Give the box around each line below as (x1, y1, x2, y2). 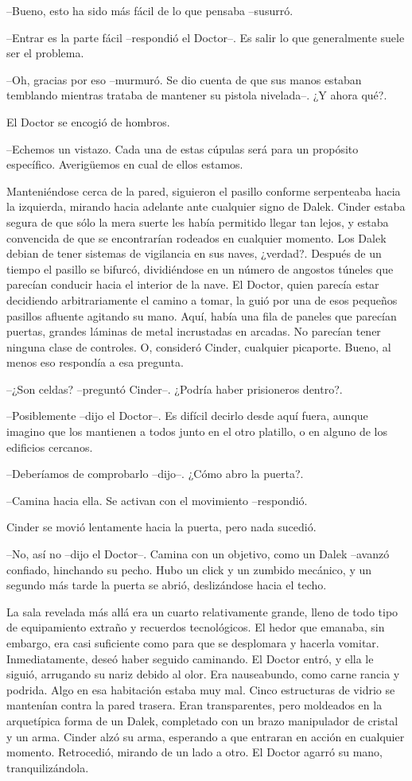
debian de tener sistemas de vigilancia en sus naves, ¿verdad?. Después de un (6, 245, 382, 262)
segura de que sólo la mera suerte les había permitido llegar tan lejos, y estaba (6, 213, 389, 230)
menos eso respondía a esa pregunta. (6, 354, 184, 371)
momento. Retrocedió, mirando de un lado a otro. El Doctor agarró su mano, (6, 744, 383, 760)
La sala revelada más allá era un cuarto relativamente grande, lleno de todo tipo (6, 603, 398, 620)
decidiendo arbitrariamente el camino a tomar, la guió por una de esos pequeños (6, 291, 398, 308)
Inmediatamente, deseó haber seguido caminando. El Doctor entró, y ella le (6, 650, 374, 666)
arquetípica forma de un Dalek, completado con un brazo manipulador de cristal (6, 712, 398, 729)
